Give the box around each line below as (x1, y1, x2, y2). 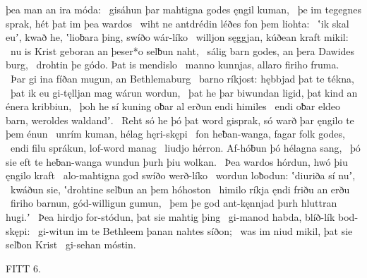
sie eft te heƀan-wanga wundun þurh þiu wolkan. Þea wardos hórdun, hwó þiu (6, 154, 348, 169)
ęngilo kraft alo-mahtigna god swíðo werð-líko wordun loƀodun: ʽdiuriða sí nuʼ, (6, 168, 356, 183)
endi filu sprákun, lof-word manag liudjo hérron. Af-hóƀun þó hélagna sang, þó (10, 140, 361, 155)
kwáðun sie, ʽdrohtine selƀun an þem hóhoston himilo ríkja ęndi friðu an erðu (10, 181, 350, 196)
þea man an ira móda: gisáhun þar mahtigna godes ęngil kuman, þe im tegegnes (6, 2, 361, 16)
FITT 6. (6, 260, 41, 275)
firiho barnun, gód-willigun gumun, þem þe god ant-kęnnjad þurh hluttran (10, 195, 337, 210)
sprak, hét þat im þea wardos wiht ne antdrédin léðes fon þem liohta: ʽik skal (6, 16, 349, 30)
